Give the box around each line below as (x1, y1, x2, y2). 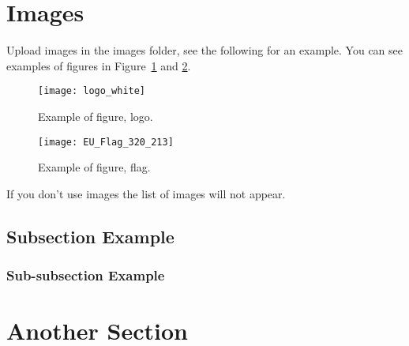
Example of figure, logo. (38, 107, 153, 124)
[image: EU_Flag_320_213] (38, 136, 174, 148)
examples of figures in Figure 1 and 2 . (6, 57, 191, 73)
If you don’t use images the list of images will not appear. (6, 185, 286, 201)
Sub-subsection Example (6, 265, 165, 285)
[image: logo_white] (38, 85, 146, 97)
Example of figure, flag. (38, 159, 151, 175)
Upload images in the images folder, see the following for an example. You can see (6, 42, 403, 58)
